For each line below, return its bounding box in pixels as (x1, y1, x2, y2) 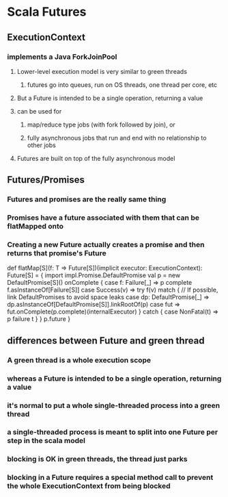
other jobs (27, 141, 56, 149)
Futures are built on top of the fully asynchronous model (16, 154, 175, 162)
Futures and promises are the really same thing (7, 194, 167, 204)
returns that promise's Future (7, 248, 107, 258)
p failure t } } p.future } (7, 315, 70, 323)
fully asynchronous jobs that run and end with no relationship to (27, 133, 207, 142)
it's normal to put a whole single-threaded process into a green (7, 400, 220, 410)
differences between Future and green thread (7, 335, 205, 346)
